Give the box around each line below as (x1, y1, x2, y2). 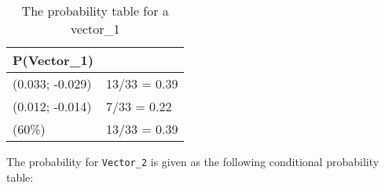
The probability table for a (21, 2, 169, 20)
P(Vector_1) (13, 51, 93, 69)
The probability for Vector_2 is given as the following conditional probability (6, 154, 379, 169)
